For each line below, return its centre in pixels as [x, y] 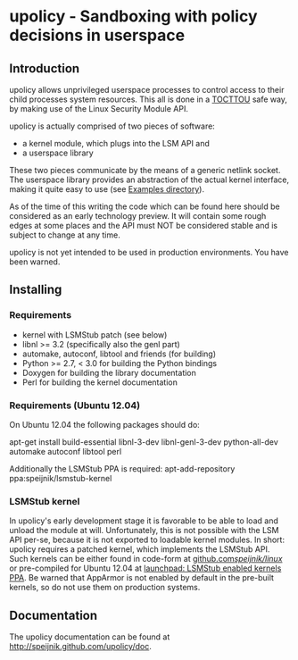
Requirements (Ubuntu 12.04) [75, 405]
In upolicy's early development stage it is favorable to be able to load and [144, 521]
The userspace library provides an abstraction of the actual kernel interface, [149, 180]
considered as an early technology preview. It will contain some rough [138, 216]
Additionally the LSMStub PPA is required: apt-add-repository [122, 468]
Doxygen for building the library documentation [109, 372]
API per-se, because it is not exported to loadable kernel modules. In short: [147, 540]
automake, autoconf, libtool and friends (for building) [119, 354]
